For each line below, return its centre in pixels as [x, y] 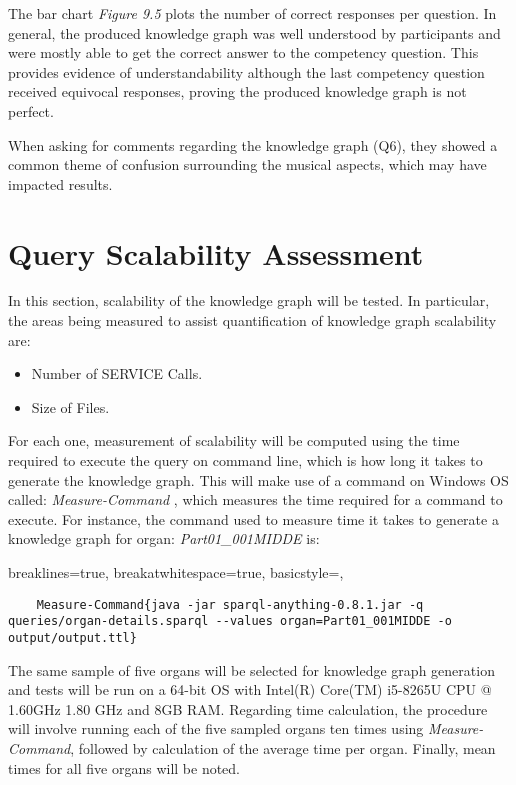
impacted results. [60, 183]
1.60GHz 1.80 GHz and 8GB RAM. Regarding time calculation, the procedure [248, 708]
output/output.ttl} [72, 637]
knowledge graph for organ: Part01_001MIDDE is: [164, 538]
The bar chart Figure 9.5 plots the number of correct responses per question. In [252, 13]
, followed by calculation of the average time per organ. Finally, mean [283, 747]
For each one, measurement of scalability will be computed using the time [234, 440]
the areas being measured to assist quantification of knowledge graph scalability [252, 320]
